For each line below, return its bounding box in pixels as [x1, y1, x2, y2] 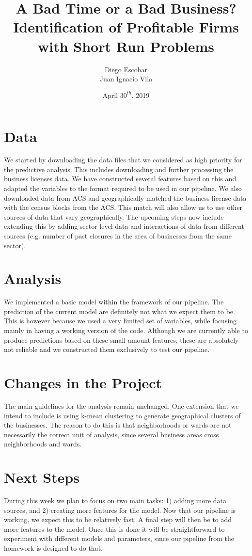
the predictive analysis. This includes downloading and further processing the [4, 164, 234, 174]
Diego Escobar [104, 64, 147, 74]
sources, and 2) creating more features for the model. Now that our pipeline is [4, 505, 236, 515]
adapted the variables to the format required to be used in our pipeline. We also [4, 183, 242, 193]
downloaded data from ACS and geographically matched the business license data [4, 192, 247, 203]
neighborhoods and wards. [4, 439, 82, 449]
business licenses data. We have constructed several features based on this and [4, 174, 236, 184]
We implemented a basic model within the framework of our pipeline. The [4, 297, 224, 307]
